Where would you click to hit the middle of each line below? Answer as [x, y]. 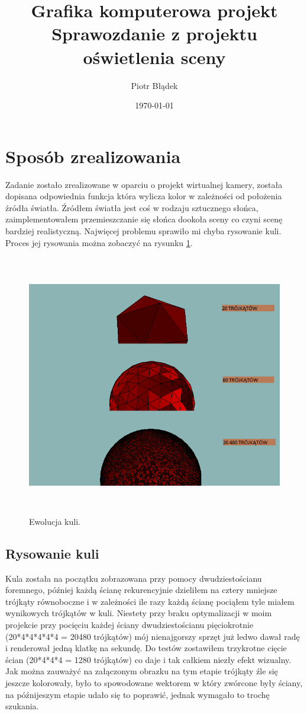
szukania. [22, 706]
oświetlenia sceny [154, 57]
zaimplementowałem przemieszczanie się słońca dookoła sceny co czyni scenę [144, 219]
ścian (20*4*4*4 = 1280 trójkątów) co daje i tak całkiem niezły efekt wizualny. [148, 659]
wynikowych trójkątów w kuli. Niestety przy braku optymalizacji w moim [139, 613]
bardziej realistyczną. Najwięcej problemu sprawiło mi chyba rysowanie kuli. [143, 231]
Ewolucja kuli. [55, 521]
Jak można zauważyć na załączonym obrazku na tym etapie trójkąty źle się [142, 671]
